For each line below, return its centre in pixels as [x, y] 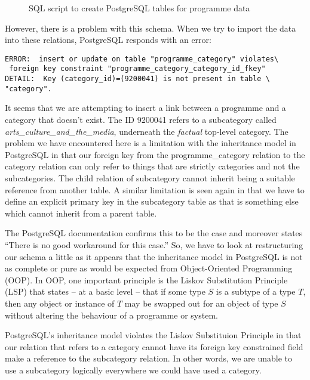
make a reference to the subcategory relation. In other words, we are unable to [149, 358]
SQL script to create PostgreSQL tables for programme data [139, 8]
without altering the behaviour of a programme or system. [111, 315]
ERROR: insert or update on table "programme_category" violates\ [142, 59]
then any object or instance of [60, 303]
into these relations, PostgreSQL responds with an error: [108, 40]
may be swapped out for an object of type [201, 303]
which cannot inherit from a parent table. [81, 213]
